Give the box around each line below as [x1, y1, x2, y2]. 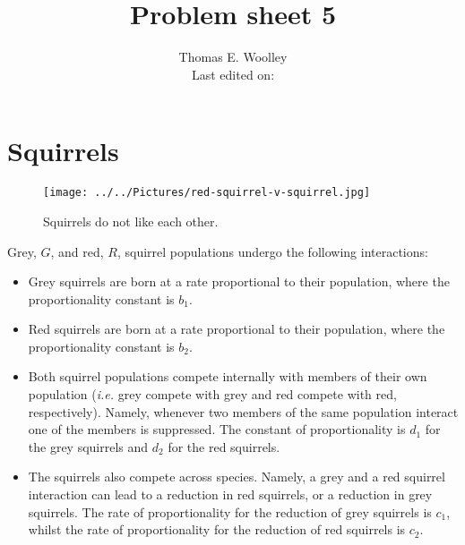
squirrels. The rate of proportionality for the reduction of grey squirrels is [28, 502, 432, 521]
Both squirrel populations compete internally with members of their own [28, 367, 427, 386]
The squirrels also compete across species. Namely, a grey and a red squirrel [28, 467, 445, 486]
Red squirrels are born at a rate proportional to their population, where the [28, 319, 445, 338]
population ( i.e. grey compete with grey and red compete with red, [28, 385, 397, 404]
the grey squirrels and [28, 437, 149, 456]
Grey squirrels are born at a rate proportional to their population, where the [28, 272, 450, 291]
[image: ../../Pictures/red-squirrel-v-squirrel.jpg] [43, 186, 371, 200]
